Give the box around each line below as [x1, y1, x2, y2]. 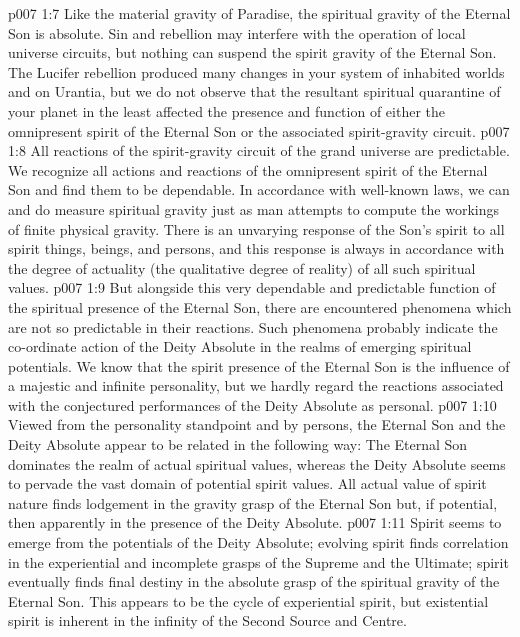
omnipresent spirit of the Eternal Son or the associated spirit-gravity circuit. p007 [8, 120, 510, 141]
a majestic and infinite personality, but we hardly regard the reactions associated [8, 375, 504, 396]
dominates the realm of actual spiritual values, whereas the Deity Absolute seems [8, 453, 506, 474]
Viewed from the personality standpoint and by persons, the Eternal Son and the [8, 414, 506, 435]
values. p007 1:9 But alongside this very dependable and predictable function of [8, 277, 496, 298]
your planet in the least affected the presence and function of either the [8, 100, 445, 121]
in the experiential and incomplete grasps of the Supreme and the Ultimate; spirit [8, 551, 509, 572]
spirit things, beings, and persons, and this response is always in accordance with [8, 238, 505, 259]
